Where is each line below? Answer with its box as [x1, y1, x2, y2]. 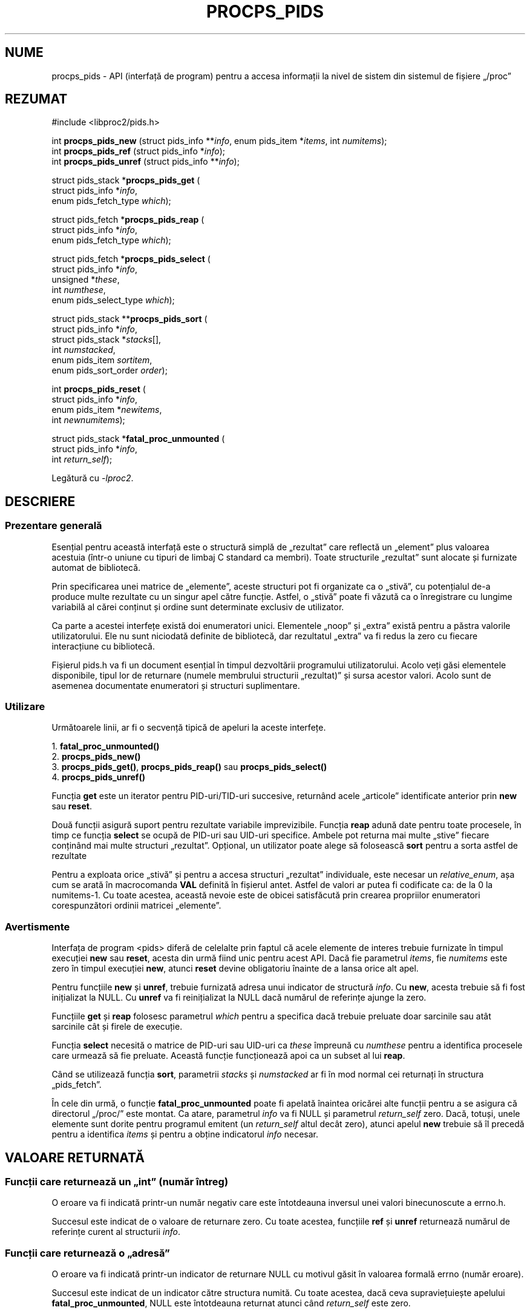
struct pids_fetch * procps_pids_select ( [51, 254, 211, 265]
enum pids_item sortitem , [51, 355, 152, 366]
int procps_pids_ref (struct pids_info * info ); [51, 146, 225, 157]
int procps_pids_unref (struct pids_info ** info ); [51, 156, 240, 167]
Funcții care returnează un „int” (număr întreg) [5, 1176, 229, 1188]
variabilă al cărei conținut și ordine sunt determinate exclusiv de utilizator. [51, 601, 344, 612]
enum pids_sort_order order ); [51, 365, 168, 376]
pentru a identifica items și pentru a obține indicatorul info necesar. [51, 1129, 318, 1140]
